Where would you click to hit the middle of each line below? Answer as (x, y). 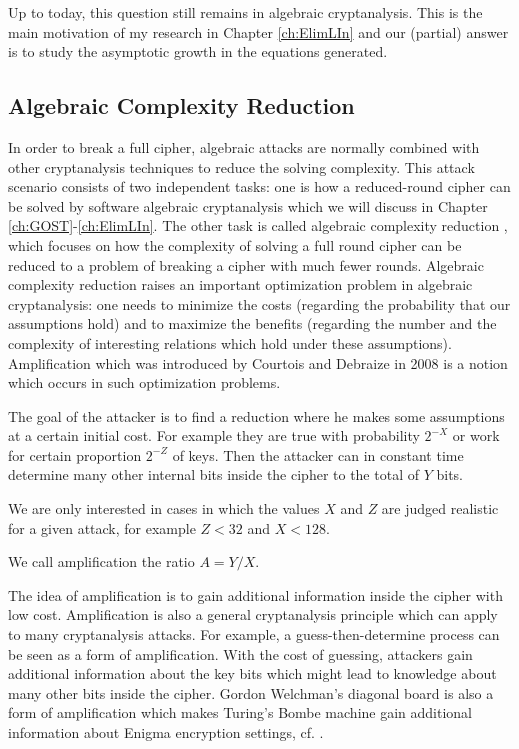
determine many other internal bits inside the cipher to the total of (213, 474)
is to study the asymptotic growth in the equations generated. (198, 51)
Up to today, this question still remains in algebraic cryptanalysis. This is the (245, 12)
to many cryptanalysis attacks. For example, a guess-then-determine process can (254, 634)
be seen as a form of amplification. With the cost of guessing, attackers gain (240, 653)
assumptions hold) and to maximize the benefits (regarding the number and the (252, 323)
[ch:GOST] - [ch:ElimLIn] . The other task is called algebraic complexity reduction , (258, 225)
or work (476, 435)
